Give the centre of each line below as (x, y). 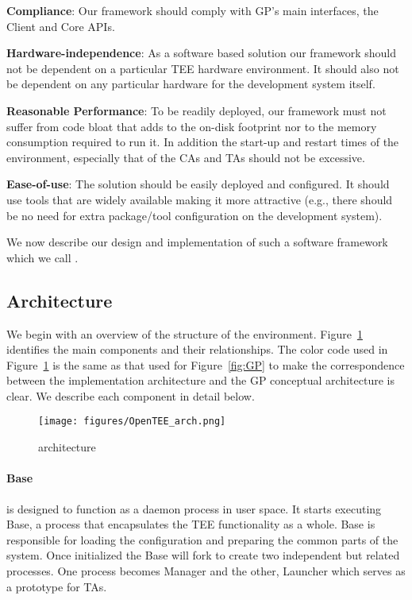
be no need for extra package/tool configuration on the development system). (194, 215)
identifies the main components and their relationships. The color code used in (197, 349)
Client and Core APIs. (61, 26)
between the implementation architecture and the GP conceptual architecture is (200, 380)
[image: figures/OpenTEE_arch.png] (132, 422)
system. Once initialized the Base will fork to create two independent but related (203, 555)
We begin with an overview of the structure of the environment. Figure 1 (185, 333)
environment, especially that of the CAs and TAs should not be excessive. (186, 157)
